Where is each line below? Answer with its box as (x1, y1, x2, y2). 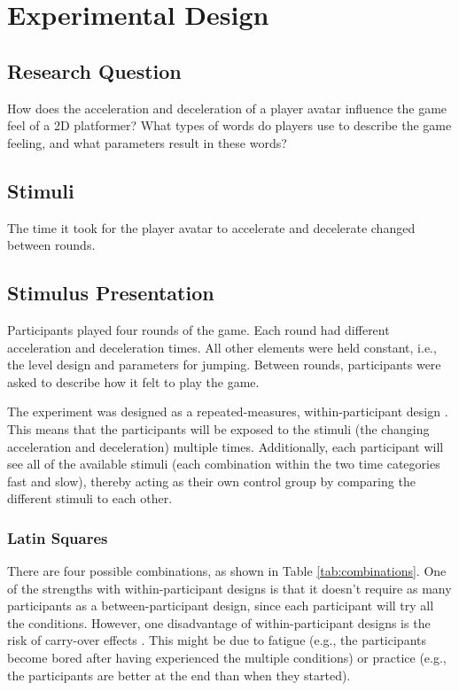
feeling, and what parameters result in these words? (7, 133, 287, 151)
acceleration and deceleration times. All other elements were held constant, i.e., (7, 338, 437, 356)
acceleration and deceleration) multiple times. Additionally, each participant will (7, 437, 444, 455)
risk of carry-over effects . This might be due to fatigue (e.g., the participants (7, 631, 426, 649)
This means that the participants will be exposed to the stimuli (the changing (7, 419, 430, 438)
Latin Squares (7, 526, 108, 548)
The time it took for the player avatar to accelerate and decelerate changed (7, 218, 416, 237)
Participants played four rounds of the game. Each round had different (7, 320, 390, 338)
